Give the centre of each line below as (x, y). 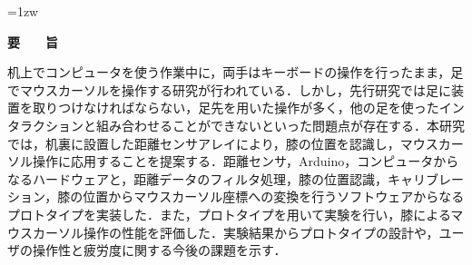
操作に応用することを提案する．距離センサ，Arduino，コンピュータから (246, 161)
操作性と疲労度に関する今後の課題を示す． (159, 250)
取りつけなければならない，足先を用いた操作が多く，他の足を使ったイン (248, 108)
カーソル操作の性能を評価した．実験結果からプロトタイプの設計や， (236, 232)
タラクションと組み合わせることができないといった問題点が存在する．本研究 (236, 125)
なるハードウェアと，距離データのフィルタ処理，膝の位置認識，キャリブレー (236, 178)
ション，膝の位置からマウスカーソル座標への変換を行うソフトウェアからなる (236, 196)
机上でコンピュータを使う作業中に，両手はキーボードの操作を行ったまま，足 (236, 72)
